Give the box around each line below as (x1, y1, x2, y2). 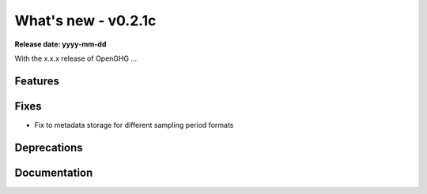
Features (14, 74, 59, 88)
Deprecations (14, 140, 83, 154)
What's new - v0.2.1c (14, 12, 157, 29)
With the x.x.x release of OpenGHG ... (14, 54, 138, 63)
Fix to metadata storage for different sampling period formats (34, 120, 234, 129)
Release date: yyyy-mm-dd (14, 39, 107, 49)
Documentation (14, 166, 93, 179)
